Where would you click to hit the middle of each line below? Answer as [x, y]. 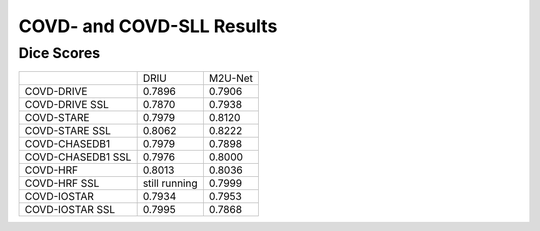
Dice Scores [59, 53]
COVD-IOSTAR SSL [70, 210]
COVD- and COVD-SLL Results [148, 26]
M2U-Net [231, 78]
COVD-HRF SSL [62, 183]
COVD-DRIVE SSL [66, 105]
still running [170, 183]
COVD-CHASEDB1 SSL [78, 157]
